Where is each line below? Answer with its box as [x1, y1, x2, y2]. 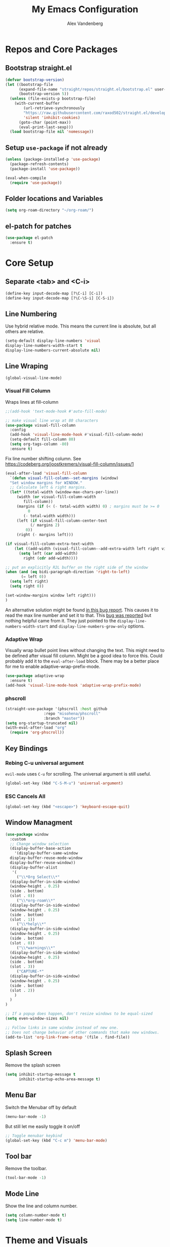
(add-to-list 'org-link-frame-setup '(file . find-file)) [5, 1034, 130, 1040]
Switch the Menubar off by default [5, 1104, 77, 1110]
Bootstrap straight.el [5, 64, 72, 72]
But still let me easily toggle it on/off [5, 1123, 80, 1130]
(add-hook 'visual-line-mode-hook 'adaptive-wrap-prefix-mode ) [5, 682, 142, 688]
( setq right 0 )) [10, 584, 44, 589]
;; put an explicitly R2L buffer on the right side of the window [5, 565, 148, 570]
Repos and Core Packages [5, 43, 118, 55]
